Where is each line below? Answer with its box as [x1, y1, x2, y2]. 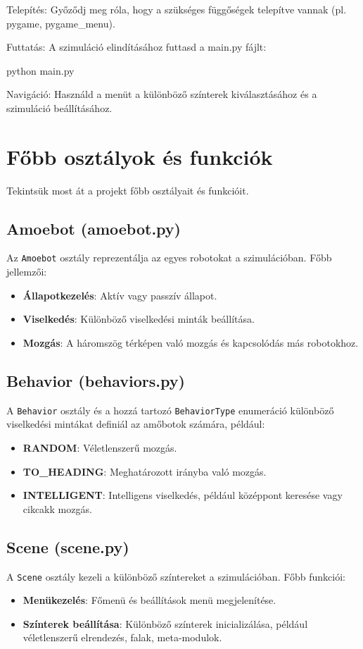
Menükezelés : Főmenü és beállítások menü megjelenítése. [23, 593, 276, 607]
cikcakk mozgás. [23, 501, 92, 516]
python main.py [6, 63, 75, 78]
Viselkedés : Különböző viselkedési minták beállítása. [23, 311, 255, 326]
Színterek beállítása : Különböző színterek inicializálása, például [23, 616, 308, 631]
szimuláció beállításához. [6, 100, 113, 115]
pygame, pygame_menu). [6, 16, 115, 30]
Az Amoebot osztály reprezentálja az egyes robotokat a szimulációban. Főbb [6, 250, 332, 265]
